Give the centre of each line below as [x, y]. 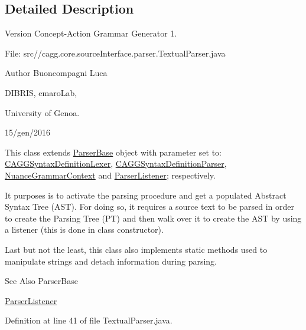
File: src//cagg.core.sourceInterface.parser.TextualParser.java [115, 53]
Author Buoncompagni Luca [56, 73]
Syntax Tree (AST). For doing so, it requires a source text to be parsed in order [150, 207]
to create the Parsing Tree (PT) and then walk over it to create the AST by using [153, 218]
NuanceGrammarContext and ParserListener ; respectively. [110, 175]
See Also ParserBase [41, 281]
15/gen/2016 [27, 132]
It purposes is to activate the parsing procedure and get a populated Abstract [146, 195]
